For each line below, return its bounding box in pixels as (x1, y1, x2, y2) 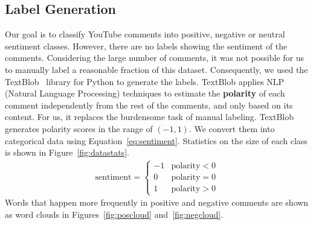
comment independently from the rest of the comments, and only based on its (5, 98, 293, 111)
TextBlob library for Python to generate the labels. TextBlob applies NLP (5, 75, 285, 87)
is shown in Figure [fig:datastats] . (5, 146, 129, 159)
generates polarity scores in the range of (5, 122, 153, 135)
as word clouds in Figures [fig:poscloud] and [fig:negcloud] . (5, 208, 224, 220)
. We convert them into (189, 122, 275, 135)
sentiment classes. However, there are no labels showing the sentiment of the (5, 39, 288, 52)
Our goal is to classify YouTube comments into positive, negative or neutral (5, 28, 285, 40)
